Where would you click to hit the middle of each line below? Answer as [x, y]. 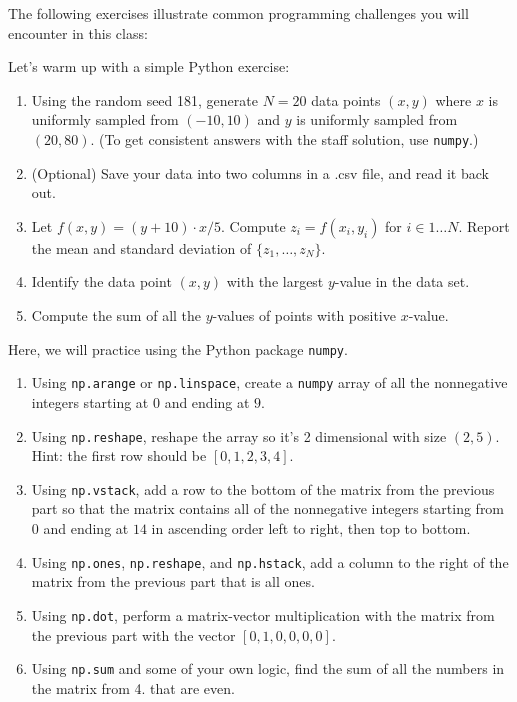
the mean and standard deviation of [141, 247]
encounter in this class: [78, 32]
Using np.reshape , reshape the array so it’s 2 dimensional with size [239, 435]
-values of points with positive [304, 315]
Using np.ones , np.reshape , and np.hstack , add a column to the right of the [270, 561]
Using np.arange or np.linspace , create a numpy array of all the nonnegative [269, 382]
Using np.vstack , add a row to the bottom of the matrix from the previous [263, 488]
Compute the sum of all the [116, 315]
